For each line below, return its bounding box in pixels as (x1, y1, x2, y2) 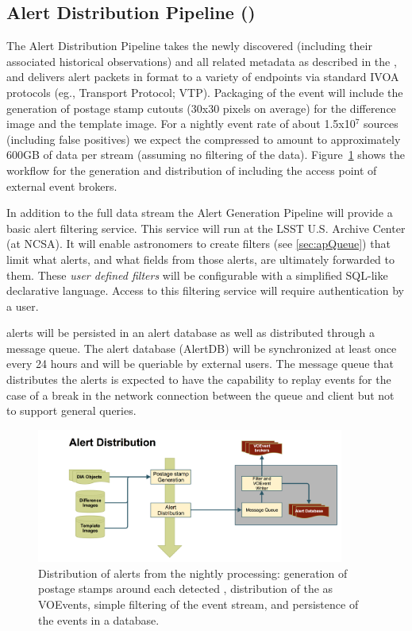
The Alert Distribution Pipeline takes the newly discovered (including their (6, 37, 372, 54)
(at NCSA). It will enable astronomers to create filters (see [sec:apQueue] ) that (6, 235, 391, 252)
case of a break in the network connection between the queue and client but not (6, 386, 395, 403)
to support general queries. (6, 402, 137, 419)
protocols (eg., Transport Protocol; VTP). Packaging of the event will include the (6, 83, 403, 100)
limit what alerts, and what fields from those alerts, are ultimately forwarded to (6, 250, 395, 267)
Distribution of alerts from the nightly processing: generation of (38, 564, 348, 581)
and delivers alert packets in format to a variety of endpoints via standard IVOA (6, 68, 399, 85)
